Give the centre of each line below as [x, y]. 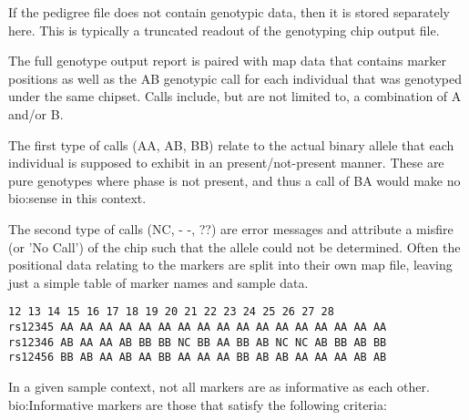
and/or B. [36, 113]
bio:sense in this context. [77, 198]
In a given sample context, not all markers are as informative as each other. [219, 386]
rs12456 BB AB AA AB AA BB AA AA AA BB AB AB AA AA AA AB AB [198, 358]
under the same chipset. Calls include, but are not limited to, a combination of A [235, 96]
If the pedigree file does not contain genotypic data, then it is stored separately [229, 12]
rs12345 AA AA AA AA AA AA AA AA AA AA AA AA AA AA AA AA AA [198, 327]
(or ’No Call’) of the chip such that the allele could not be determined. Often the [234, 246]
